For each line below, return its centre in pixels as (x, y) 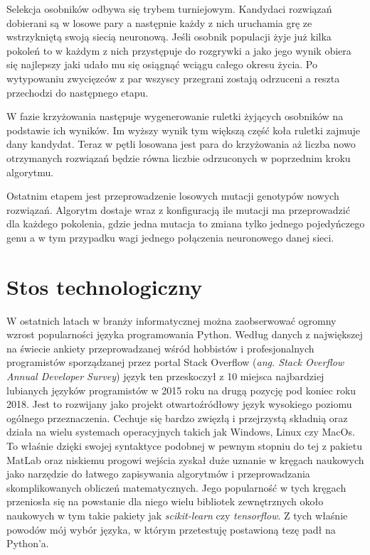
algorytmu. (30, 172)
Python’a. (28, 543)
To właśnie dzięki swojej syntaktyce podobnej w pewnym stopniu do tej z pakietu (185, 445)
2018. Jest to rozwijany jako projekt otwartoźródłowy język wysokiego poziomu (179, 404)
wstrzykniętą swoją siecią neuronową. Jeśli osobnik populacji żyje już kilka (169, 37)
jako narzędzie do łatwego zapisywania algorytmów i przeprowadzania (158, 474)
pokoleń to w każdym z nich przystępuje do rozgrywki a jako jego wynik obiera (179, 50)
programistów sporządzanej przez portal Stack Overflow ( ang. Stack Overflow (175, 362)
